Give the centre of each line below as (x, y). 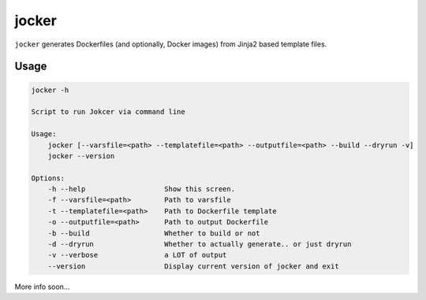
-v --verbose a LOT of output (137, 255)
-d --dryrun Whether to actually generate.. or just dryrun (200, 244)
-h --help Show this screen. (142, 189)
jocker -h (50, 90)
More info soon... (42, 287)
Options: (48, 178)
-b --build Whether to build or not (154, 233)
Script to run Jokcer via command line (108, 112)
